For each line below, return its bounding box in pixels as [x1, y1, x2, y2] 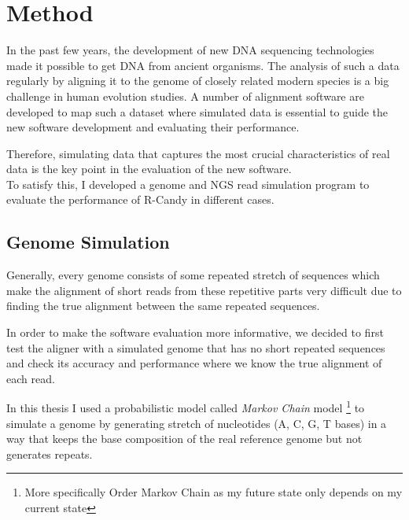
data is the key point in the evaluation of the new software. [6, 160, 292, 177]
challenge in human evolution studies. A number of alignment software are [6, 87, 364, 104]
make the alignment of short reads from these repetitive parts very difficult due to [6, 282, 402, 298]
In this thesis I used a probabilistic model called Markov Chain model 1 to [6, 397, 365, 416]
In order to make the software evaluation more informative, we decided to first [6, 324, 384, 341]
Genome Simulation [6, 230, 170, 254]
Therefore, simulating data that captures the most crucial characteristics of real [6, 145, 390, 161]
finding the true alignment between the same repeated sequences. [6, 297, 320, 314]
